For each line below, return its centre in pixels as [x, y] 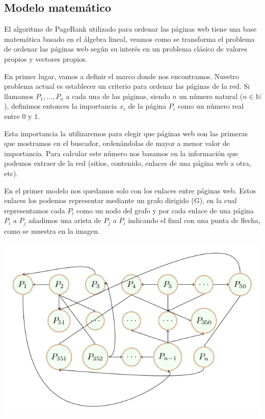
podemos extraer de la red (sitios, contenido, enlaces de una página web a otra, [128, 163]
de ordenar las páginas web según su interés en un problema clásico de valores [126, 49]
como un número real [211, 106]
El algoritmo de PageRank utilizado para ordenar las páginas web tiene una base [130, 29]
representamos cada [35, 210]
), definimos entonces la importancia [61, 106]
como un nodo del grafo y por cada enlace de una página [165, 210]
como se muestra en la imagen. [52, 230]
